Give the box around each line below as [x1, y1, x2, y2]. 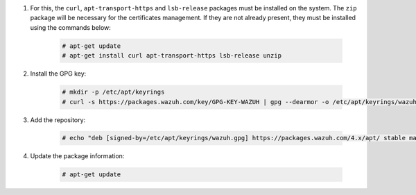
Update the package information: [30, 152, 125, 160]
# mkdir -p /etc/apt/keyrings [62, 88, 165, 96]
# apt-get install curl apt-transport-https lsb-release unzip [62, 52, 282, 60]
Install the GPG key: [30, 69, 87, 78]
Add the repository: [30, 115, 86, 124]
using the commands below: [30, 23, 111, 31]
